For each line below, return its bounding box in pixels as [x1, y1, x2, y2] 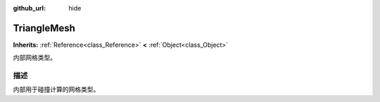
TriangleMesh [13, 22, 75, 34]
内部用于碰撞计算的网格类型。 [13, 85, 100, 94]
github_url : [13, 4, 46, 12]
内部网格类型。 [13, 53, 56, 62]
